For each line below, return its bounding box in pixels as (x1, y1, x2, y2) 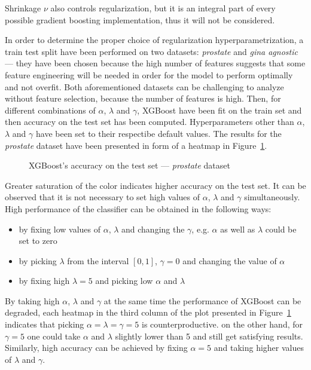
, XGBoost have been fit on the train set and (137, 103, 302, 116)
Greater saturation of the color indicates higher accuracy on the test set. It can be (5, 179, 306, 191)
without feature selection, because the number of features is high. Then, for (5, 92, 281, 105)
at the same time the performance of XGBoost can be (103, 294, 301, 307)
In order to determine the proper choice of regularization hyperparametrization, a (5, 33, 304, 46)
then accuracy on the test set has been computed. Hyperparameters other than (5, 115, 294, 128)
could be (265, 222, 297, 235)
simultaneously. (244, 191, 300, 203)
